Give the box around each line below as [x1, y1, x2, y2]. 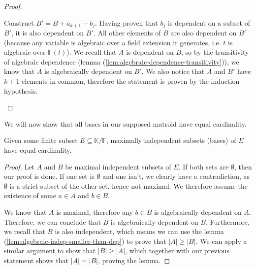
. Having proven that [95, 17, 158, 28]
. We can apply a [195, 235, 247, 246]
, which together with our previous [125, 245, 229, 256]
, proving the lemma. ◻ [97, 255, 170, 265]
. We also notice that [141, 66, 205, 76]
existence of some [4, 190, 56, 201]
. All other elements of [93, 28, 161, 38]
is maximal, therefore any [56, 206, 133, 217]
